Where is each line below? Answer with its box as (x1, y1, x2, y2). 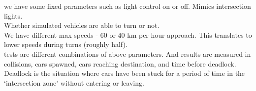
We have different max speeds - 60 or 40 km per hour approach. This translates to (4, 29, 252, 40)
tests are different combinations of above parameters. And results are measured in (4, 48, 251, 59)
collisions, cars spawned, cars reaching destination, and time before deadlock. (4, 58, 236, 68)
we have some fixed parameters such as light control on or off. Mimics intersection (4, 1, 251, 11)
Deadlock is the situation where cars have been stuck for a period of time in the (4, 68, 245, 78)
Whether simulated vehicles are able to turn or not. (4, 20, 160, 30)
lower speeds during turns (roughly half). (4, 39, 128, 49)
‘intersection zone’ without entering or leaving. (4, 77, 144, 88)
